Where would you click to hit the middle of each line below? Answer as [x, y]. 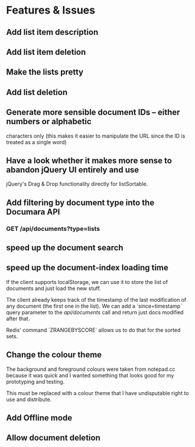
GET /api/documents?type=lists [53, 229]
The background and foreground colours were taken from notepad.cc [91, 369]
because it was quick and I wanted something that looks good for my [90, 375]
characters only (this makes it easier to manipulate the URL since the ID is [96, 136]
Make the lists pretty [45, 72]
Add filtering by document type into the [80, 202]
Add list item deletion [46, 52]
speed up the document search [65, 248]
